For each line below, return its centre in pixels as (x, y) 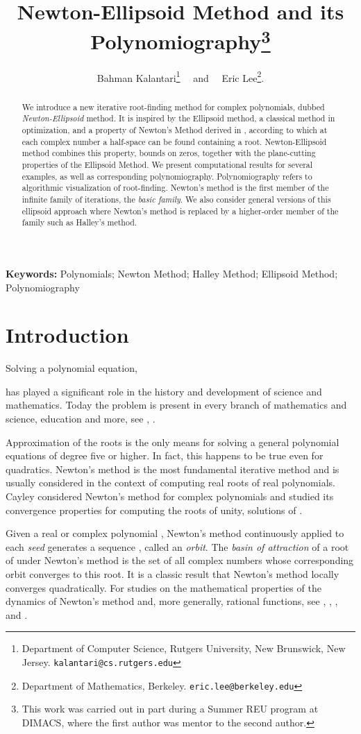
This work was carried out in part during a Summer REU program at (170, 709)
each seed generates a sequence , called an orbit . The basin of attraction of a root (177, 546)
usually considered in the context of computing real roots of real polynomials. (170, 483)
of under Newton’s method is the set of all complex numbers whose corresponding (180, 560)
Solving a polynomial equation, (72, 368)
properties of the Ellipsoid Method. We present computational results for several (167, 164)
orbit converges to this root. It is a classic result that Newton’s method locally (173, 573)
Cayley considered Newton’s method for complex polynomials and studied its (170, 496)
